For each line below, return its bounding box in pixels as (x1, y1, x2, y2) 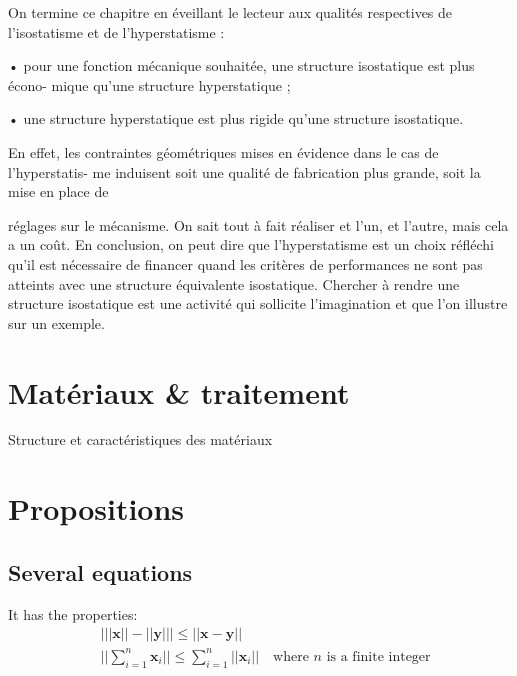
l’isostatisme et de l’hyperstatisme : (8, 21, 225, 42)
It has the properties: (8, 603, 138, 624)
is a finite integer (326, 649, 431, 664)
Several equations (8, 556, 193, 587)
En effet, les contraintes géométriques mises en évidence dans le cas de (8, 141, 439, 162)
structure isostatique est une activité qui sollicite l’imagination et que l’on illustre (8, 293, 508, 314)
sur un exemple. (8, 312, 105, 333)
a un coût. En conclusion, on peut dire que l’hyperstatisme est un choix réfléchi (8, 234, 494, 255)
